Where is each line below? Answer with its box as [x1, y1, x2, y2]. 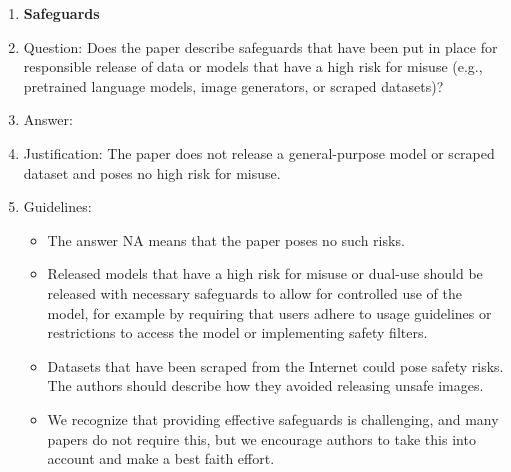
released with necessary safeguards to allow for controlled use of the [47, 282, 462, 303]
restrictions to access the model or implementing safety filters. [47, 322, 428, 343]
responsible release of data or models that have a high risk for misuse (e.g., [23, 56, 483, 77]
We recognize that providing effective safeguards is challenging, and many [47, 408, 499, 429]
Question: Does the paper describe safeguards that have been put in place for [23, 36, 498, 57]
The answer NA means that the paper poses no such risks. [47, 229, 405, 250]
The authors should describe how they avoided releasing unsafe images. [47, 375, 484, 396]
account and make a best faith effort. [47, 448, 275, 469]
